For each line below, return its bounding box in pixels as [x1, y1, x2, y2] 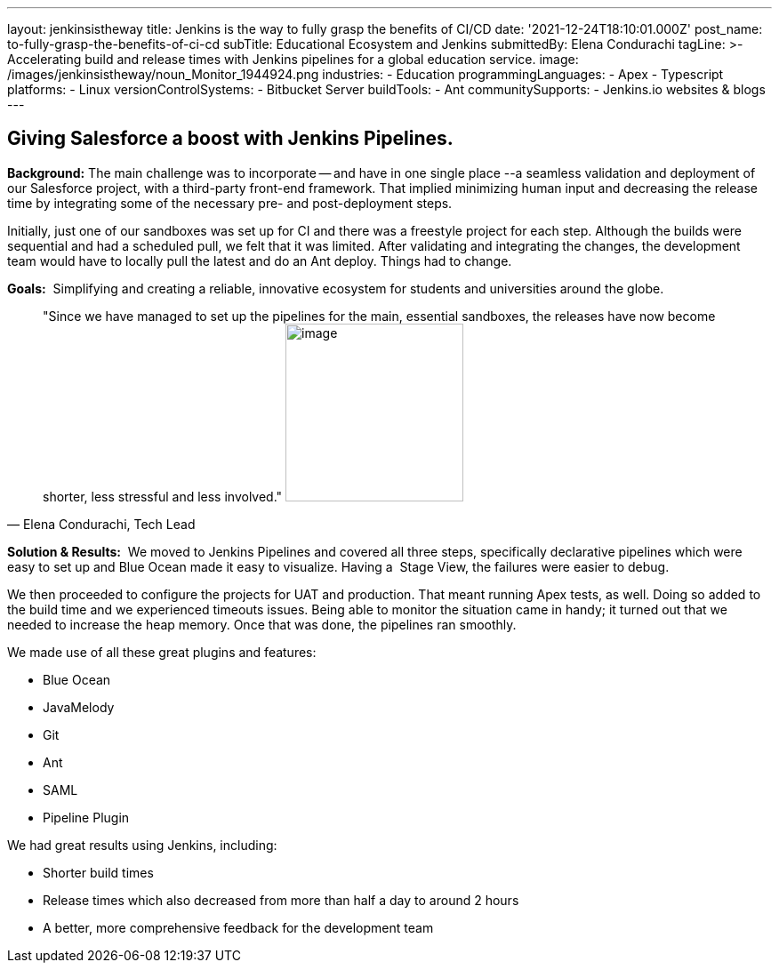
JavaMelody [43, 699, 115, 715]
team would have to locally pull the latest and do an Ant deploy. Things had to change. [7, 253, 512, 269]
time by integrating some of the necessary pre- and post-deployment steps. [7, 195, 453, 211]
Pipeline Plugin [43, 809, 130, 825]
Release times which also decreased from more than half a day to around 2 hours [43, 892, 519, 908]
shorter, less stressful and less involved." [43, 488, 283, 504]
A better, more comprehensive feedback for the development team [43, 919, 434, 935]
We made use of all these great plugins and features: [7, 644, 317, 660]
